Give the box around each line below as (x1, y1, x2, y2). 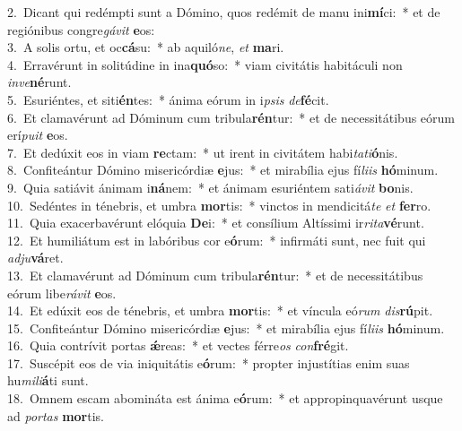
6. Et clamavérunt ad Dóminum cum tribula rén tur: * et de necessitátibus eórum (7, 108, 455, 126)
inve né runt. (7, 73, 72, 91)
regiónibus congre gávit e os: (7, 20, 155, 39)
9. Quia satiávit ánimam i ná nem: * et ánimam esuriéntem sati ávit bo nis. (7, 177, 414, 196)
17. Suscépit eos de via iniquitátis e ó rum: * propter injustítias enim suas (7, 353, 410, 372)
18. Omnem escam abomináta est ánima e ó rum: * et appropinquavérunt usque (7, 389, 443, 408)
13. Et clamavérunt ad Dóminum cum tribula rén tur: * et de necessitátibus (7, 265, 423, 284)
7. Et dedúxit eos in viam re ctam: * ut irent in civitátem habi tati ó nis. (7, 142, 398, 161)
